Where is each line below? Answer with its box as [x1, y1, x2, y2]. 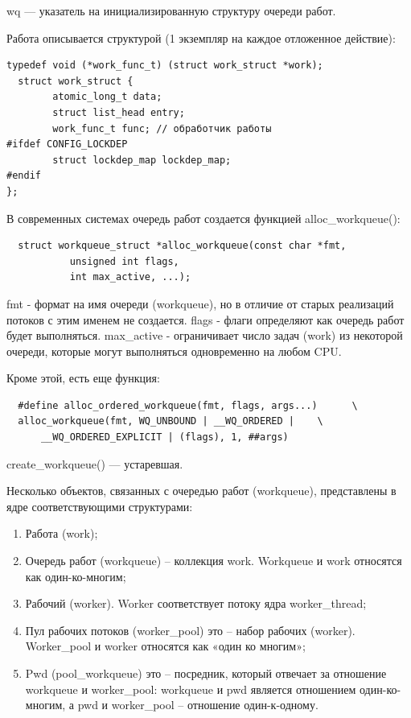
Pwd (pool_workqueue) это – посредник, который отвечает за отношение [25, 665, 387, 681]
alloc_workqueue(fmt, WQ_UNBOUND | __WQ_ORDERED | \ [18, 415, 323, 427]
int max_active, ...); [69, 271, 191, 283]
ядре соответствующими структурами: [6, 497, 193, 514]
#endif [6, 170, 41, 182]
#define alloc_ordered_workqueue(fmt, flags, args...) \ [18, 399, 358, 411]
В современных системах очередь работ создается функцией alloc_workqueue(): [6, 209, 401, 226]
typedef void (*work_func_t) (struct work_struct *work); [6, 60, 323, 72]
